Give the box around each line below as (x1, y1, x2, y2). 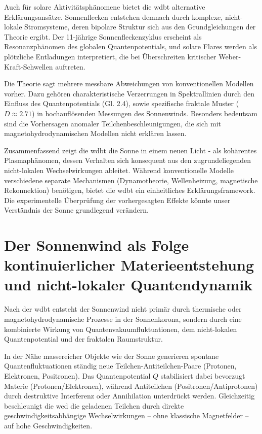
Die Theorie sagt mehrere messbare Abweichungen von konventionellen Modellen (4, 78, 254, 89)
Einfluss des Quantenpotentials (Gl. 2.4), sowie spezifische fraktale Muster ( (4, 98, 239, 109)
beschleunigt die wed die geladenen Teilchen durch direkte (4, 400, 184, 411)
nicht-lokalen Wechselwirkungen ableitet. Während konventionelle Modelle (4, 164, 234, 175)
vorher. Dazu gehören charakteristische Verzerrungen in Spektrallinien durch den (4, 88, 255, 98)
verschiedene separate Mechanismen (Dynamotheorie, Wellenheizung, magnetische (4, 175, 258, 185)
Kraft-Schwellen (4, 61, 53, 72)
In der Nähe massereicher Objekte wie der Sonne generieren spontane (4, 350, 219, 361)
